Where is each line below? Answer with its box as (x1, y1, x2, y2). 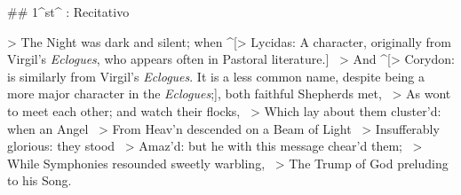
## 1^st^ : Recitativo (7, 3, 130, 20)
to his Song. (7, 171, 72, 190)
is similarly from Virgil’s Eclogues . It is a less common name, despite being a (7, 66, 425, 85)
